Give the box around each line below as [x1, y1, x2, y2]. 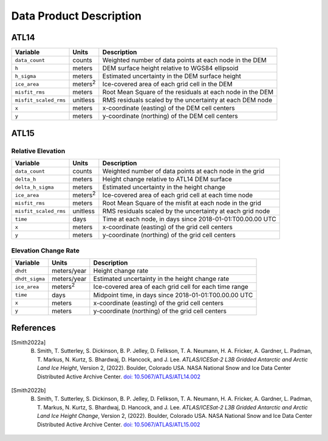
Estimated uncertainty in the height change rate [93, 274, 230, 283]
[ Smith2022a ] [11, 339, 46, 346]
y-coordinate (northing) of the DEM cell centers [102, 112, 238, 120]
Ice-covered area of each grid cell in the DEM [102, 80, 233, 88]
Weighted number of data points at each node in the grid [102, 167, 265, 176]
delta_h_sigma [15, 184, 54, 190]
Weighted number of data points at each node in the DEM [102, 56, 267, 64]
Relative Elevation [11, 147, 66, 155]
